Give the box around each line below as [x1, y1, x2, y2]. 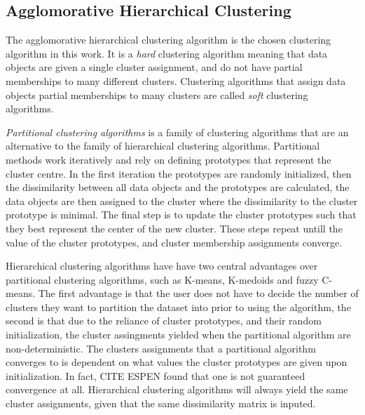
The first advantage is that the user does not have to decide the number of [38, 286, 359, 301]
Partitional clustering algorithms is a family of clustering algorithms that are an [6, 124, 349, 139]
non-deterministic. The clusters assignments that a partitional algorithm [6, 341, 316, 355]
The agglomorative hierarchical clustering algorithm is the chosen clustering [6, 32, 331, 47]
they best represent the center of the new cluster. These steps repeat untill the [6, 220, 343, 235]
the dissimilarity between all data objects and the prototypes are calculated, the [6, 180, 350, 195]
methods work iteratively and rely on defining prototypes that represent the [6, 152, 331, 166]
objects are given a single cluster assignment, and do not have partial [6, 60, 303, 74]
